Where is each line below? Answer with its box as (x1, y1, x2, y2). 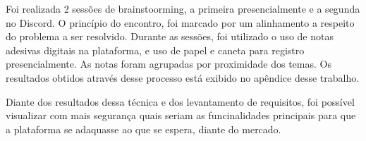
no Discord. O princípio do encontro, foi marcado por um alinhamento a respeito (6, 15, 355, 30)
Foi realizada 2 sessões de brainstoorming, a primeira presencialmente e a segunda (6, 1, 360, 16)
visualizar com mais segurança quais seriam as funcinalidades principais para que (6, 108, 356, 123)
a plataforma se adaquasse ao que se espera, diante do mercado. (6, 121, 281, 136)
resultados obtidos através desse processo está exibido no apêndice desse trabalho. (6, 70, 360, 85)
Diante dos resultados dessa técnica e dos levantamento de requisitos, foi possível (6, 94, 355, 109)
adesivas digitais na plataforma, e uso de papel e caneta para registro (6, 42, 305, 57)
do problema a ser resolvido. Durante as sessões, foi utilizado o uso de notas (6, 29, 334, 44)
